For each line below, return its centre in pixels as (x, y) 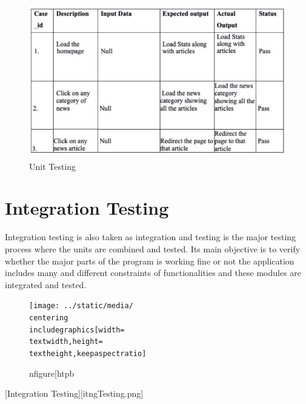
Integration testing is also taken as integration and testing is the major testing (151, 237)
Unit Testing (53, 166)
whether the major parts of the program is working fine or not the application (150, 261)
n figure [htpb (52, 373)
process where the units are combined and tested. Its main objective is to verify (153, 248)
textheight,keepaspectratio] (88, 353)
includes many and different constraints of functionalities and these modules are (153, 273)
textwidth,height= (66, 342)
